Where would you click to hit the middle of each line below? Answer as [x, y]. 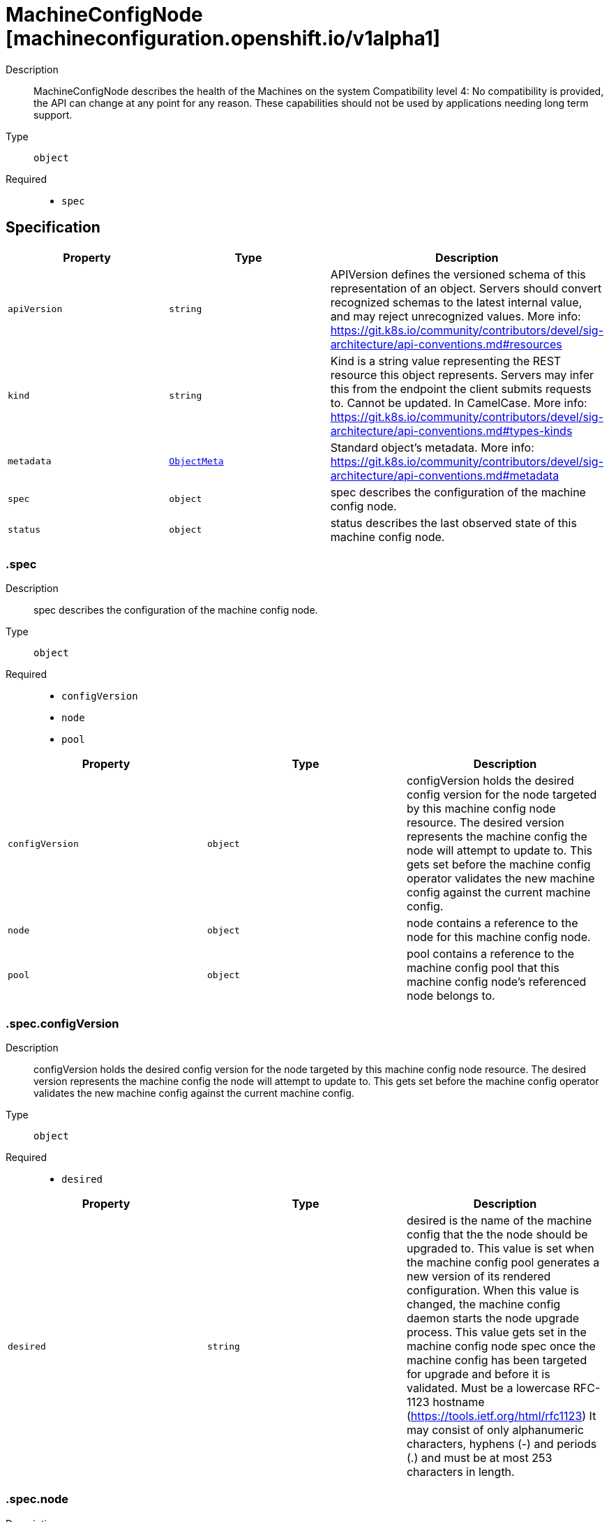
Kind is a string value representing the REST [446, 361]
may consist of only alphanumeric [495, 1430]
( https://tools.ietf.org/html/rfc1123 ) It [501, 1416]
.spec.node [37, 1499]
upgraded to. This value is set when [500, 1249]
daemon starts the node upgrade [493, 1318]
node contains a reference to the [492, 923]
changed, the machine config [483, 1305]
